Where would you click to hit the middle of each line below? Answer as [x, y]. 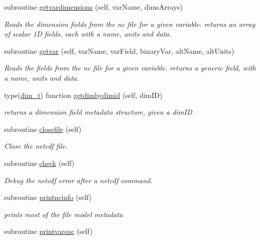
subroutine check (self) [39, 163]
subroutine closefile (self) [43, 129]
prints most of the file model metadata [64, 214]
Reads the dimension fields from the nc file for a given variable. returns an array [130, 24]
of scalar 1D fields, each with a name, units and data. [88, 34]
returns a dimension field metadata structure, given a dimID [98, 112]
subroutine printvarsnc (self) [48, 231]
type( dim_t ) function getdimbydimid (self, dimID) [83, 95]
